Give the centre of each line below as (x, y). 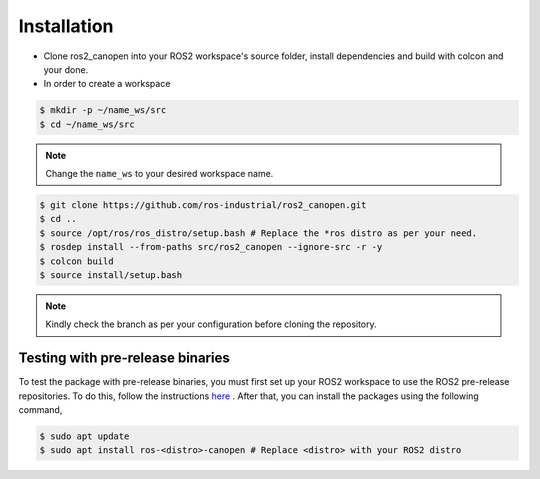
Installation (66, 26)
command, (40, 410)
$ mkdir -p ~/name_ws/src (103, 110)
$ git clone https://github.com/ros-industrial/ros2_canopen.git (203, 205)
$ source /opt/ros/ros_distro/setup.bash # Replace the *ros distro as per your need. (258, 233)
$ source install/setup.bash (111, 275)
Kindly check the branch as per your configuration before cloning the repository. (211, 324)
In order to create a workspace (107, 84)
